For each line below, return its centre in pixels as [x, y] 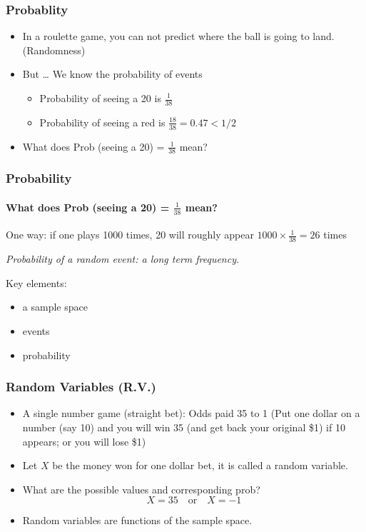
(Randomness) [54, 50]
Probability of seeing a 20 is [100, 98]
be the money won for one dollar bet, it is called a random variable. [200, 465]
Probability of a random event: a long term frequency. [123, 259]
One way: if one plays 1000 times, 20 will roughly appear [130, 235]
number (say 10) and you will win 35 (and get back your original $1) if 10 [184, 427]
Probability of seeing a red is [102, 122]
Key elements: [36, 282]
